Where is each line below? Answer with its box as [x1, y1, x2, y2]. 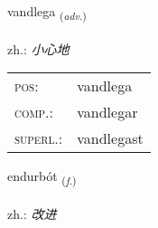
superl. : [14, 128, 63, 149]
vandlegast [77, 128, 144, 149]
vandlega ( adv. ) [7, 2, 87, 23]
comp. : [14, 101, 53, 123]
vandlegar [77, 101, 138, 123]
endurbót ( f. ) [7, 166, 77, 188]
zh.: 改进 [7, 204, 57, 223]
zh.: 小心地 [7, 39, 70, 58]
